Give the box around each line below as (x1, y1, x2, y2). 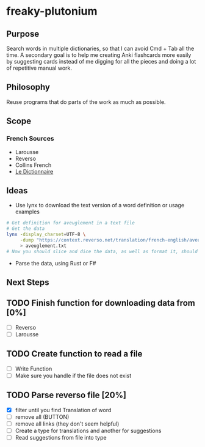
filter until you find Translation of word (15, 406, 112, 413)
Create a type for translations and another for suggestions (15, 427, 162, 434)
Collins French (15, 161, 52, 169)
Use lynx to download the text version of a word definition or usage (15, 202, 185, 209)
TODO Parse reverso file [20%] (6, 390, 127, 401)
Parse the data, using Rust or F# (15, 259, 96, 267)
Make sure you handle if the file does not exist (15, 372, 132, 379)
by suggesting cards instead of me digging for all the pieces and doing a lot (6, 58, 196, 65)
